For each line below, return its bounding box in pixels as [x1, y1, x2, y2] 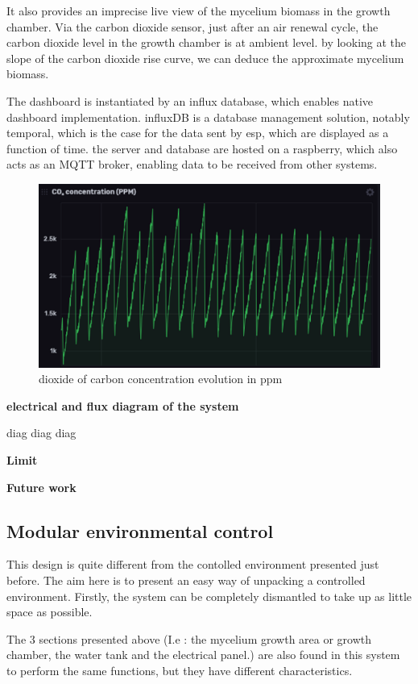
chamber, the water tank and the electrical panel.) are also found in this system [6, 646, 400, 663]
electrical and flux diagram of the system [6, 397, 239, 414]
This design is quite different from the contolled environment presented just [6, 556, 379, 573]
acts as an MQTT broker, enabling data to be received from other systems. [6, 156, 378, 173]
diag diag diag [6, 424, 77, 441]
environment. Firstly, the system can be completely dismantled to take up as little [6, 587, 412, 604]
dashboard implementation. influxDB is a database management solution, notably [6, 108, 410, 125]
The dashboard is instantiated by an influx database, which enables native [6, 92, 374, 109]
